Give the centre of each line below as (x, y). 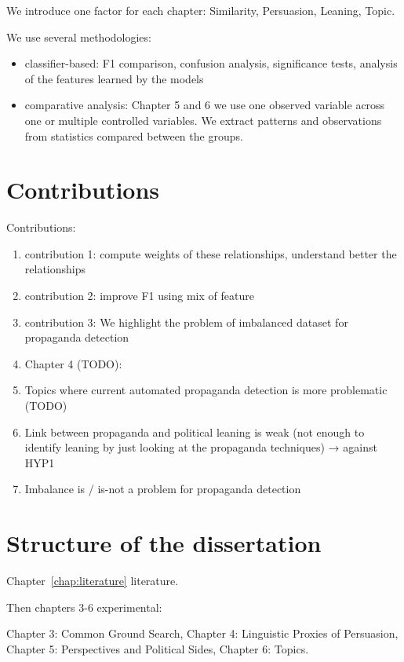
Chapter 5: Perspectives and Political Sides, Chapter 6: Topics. (158, 648)
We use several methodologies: (79, 37)
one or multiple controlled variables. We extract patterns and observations (203, 120)
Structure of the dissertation (164, 543)
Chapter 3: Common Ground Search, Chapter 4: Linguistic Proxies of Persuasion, (202, 633)
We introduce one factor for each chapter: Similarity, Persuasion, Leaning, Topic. (201, 10)
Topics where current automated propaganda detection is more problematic (206, 390)
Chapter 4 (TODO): (73, 363)
